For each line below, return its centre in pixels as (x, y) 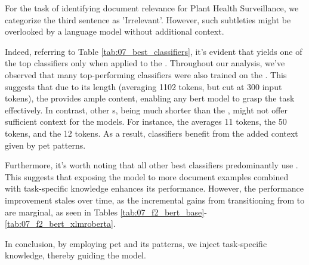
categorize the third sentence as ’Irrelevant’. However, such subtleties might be (148, 19)
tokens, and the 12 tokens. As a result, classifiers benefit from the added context (152, 133)
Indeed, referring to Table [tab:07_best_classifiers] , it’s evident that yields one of (154, 51)
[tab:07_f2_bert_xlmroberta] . (60, 224)
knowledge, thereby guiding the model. (75, 255)
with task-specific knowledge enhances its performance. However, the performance (154, 188)
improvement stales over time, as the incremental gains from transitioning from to (155, 200)
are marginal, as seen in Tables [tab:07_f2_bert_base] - (106, 212)
